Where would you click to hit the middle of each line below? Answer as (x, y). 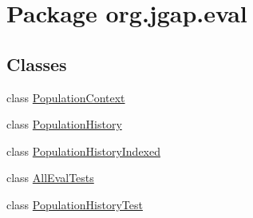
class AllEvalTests (50, 178)
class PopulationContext (66, 97)
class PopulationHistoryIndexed (83, 151)
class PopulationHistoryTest (75, 204)
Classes (37, 63)
